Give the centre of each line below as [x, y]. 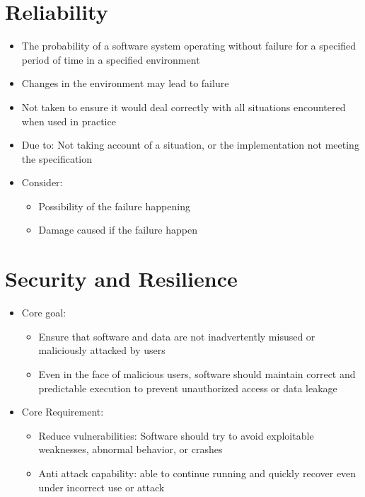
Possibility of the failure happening [114, 206]
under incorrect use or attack [102, 487]
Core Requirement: [63, 412]
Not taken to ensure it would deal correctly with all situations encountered [184, 107]
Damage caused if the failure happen [118, 230]
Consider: [42, 182]
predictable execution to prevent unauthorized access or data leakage [188, 388]
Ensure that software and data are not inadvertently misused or [177, 336]
